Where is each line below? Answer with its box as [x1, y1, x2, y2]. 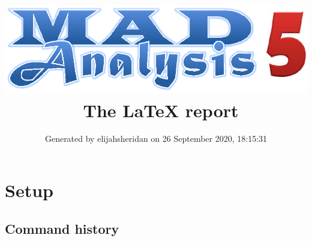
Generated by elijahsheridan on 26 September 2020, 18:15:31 [44, 132, 268, 145]
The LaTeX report [83, 97, 239, 122]
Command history [5, 219, 119, 237]
